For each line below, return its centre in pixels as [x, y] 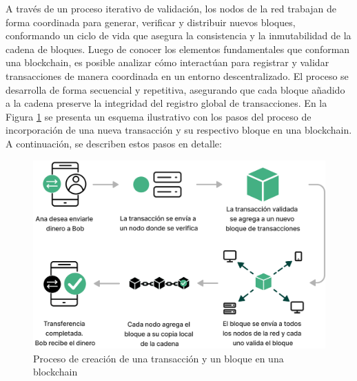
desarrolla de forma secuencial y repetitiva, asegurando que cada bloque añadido [175, 89]
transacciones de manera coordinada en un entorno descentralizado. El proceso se [177, 75]
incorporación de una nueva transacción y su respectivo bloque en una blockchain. [179, 130]
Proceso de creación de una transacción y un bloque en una [159, 358]
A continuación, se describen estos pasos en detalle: [114, 143]
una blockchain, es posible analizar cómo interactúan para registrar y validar [167, 62]
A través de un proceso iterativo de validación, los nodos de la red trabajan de [171, 8]
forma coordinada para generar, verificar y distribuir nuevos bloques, [151, 22]
